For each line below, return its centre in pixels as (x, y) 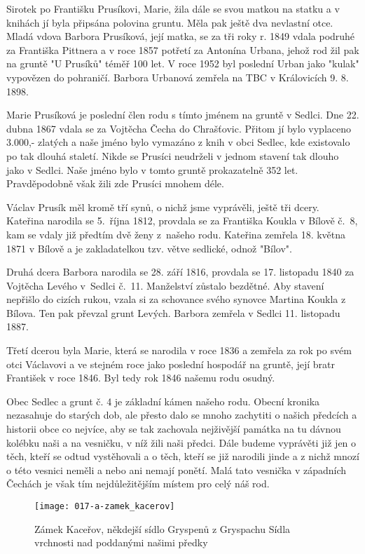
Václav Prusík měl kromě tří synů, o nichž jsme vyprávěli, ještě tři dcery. (163, 207)
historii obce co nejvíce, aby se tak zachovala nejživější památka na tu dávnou (174, 429)
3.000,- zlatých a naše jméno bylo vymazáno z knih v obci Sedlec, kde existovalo (178, 142)
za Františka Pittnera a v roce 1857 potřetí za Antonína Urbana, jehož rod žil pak (183, 49)
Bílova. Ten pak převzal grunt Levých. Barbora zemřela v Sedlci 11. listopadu (173, 312)
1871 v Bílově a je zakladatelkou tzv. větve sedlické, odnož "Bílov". (149, 248)
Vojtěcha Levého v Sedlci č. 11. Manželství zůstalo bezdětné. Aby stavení (165, 285)
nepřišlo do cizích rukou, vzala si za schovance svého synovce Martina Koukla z (176, 299)
